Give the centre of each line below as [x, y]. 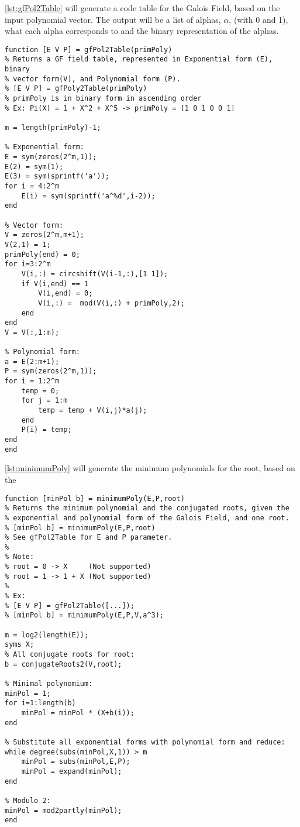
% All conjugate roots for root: [70, 655]
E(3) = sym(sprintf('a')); [57, 176]
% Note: [20, 557]
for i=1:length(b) [40, 703]
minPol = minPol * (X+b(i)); [78, 713]
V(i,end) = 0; [65, 294]
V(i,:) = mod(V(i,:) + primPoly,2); [111, 303]
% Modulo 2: [28, 800]
